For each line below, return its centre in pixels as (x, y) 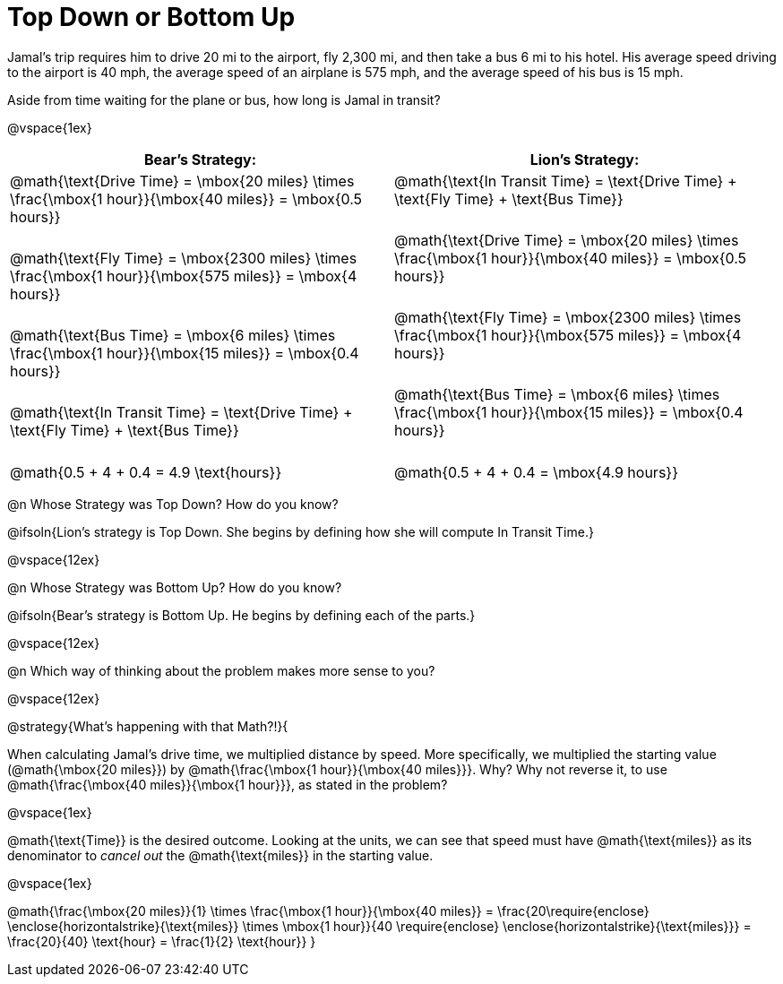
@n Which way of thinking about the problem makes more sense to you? (221, 670)
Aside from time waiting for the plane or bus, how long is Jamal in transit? (224, 99)
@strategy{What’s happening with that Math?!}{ (148, 726)
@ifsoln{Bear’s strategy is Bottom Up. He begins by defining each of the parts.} (241, 615)
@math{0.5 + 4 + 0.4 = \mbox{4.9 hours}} (536, 472)
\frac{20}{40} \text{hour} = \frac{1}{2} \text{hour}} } (162, 941)
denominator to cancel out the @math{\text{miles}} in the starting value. (220, 855)
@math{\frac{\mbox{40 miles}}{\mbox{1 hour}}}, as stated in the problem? (228, 784)
